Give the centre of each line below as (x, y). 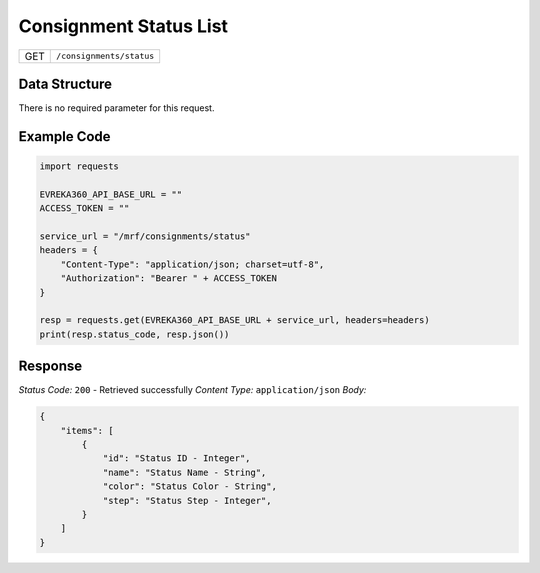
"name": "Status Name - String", (184, 472)
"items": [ (87, 430)
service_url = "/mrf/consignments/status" (145, 236)
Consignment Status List (123, 26)
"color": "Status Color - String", (189, 486)
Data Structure (65, 83)
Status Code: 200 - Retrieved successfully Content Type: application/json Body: (192, 390)
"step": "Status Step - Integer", (187, 500)
